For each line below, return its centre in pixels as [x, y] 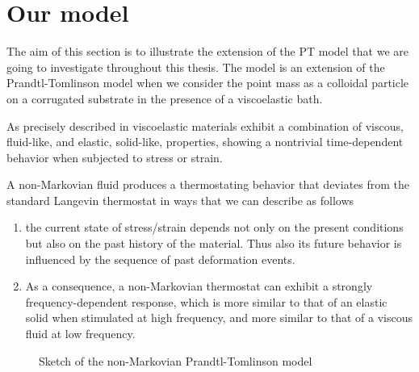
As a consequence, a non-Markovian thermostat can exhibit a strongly [199, 286]
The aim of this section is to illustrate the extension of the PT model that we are [207, 51]
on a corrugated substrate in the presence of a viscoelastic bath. [165, 98]
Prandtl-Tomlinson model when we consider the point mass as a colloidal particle [208, 83]
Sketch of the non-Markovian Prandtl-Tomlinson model [176, 360]
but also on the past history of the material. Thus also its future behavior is [214, 243]
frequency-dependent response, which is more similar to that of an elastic [206, 301]
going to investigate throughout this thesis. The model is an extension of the [196, 67]
